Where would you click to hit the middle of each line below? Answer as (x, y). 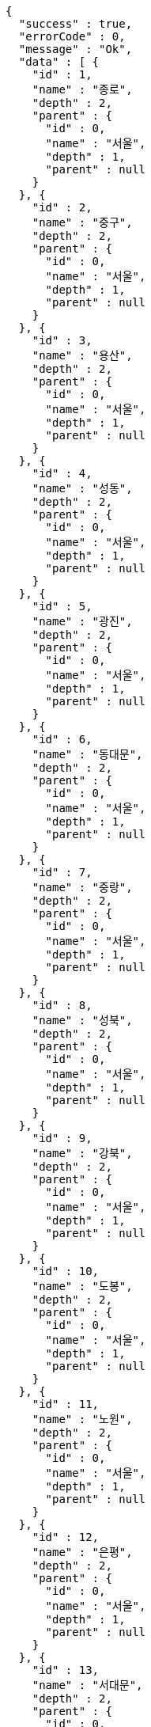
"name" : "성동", (82, 488)
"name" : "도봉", (82, 1286)
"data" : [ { (59, 62)
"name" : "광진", (82, 621)
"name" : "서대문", (87, 1685)
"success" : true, (75, 24)
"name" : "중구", (82, 222)
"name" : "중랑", (82, 887)
